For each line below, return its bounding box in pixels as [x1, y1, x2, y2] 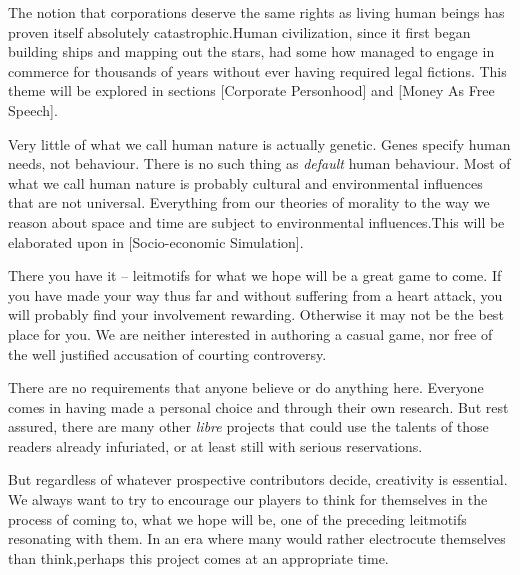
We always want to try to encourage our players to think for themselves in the [8, 489, 488, 510]
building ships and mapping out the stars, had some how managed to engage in [8, 41, 495, 62]
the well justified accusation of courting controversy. [8, 343, 327, 364]
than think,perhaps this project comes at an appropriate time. [8, 547, 389, 568]
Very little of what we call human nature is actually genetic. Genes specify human [8, 133, 511, 154]
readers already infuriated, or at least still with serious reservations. [8, 435, 423, 456]
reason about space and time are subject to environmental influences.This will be [8, 211, 505, 232]
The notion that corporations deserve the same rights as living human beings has [8, 2, 505, 22]
